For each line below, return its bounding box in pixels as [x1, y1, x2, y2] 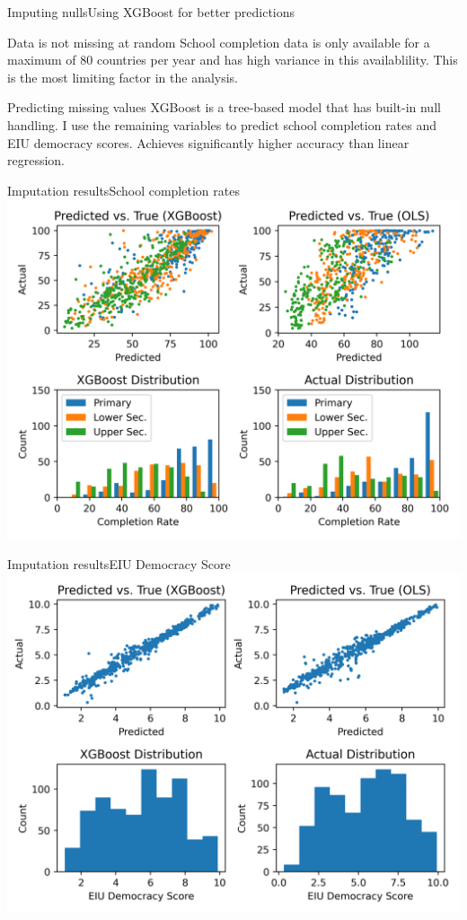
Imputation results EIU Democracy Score [7, 554, 231, 573]
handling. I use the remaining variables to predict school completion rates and [7, 115, 437, 134]
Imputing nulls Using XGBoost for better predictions [7, 3, 295, 21]
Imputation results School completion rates [7, 180, 240, 199]
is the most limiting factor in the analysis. [7, 67, 239, 86]
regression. [7, 151, 66, 170]
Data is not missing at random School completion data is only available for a [7, 32, 430, 51]
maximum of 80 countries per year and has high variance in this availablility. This [7, 50, 458, 69]
